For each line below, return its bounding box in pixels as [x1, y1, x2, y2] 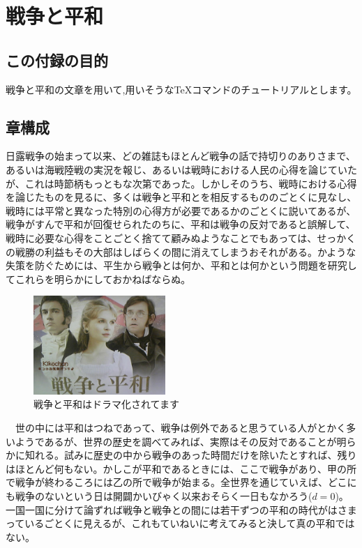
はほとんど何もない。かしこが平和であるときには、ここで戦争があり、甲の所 [6, 461, 356, 475]
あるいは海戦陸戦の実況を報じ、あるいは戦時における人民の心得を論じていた [6, 162, 357, 176]
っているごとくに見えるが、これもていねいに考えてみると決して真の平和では [6, 516, 355, 531]
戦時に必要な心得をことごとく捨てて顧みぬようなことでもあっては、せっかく [6, 230, 356, 245]
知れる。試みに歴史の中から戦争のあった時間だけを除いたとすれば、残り [24, 448, 357, 462]
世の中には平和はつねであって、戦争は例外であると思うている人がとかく [15, 420, 347, 435]
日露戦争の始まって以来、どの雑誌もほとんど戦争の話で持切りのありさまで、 [6, 149, 356, 163]
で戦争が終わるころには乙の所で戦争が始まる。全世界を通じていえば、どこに [6, 475, 357, 489]
